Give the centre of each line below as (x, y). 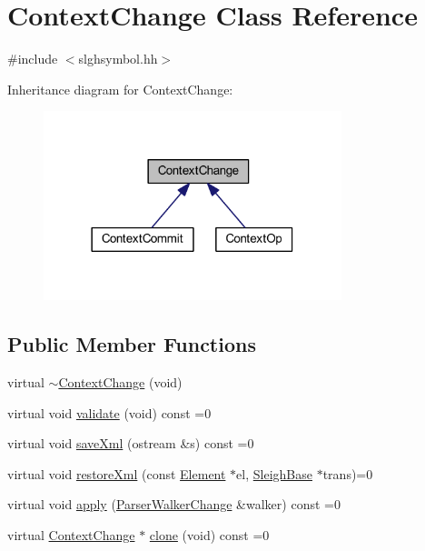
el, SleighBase (274, 473)
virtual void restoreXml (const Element (117, 473)
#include (33, 59)
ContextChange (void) (120, 381)
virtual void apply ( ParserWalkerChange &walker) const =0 (174, 504)
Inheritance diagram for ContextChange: (120, 89)
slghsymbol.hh (118, 59)
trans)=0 (348, 473)
